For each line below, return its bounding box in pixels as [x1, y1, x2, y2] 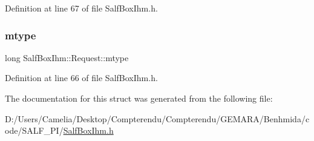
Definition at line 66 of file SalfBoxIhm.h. [5, 71, 158, 84]
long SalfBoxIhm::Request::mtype [5, 51, 129, 64]
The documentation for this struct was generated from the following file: [5, 92, 273, 104]
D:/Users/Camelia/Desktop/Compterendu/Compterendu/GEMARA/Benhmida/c [5, 112, 310, 125]
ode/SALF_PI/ [5, 124, 64, 137]
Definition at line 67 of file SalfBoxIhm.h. [5, 2, 158, 14]
